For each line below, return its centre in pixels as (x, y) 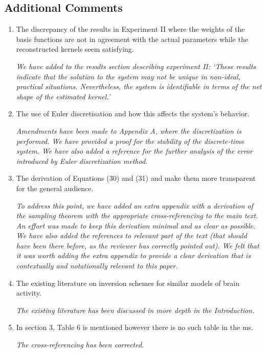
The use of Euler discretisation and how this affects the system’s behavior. (133, 113)
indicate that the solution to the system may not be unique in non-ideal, (128, 76)
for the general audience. (55, 188)
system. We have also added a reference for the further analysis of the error (134, 151)
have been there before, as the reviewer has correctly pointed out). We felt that (138, 245)
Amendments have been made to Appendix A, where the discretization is (129, 130)
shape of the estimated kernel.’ (63, 96)
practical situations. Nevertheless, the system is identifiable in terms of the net (139, 86)
